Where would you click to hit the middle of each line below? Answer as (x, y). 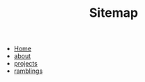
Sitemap (114, 13)
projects (26, 64)
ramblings (28, 71)
